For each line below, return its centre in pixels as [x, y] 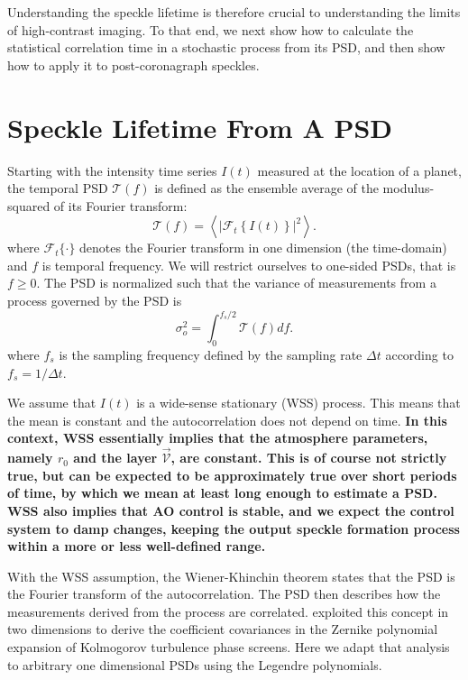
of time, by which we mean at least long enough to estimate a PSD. [222, 493]
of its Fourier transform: [120, 205]
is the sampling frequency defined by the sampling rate [211, 354]
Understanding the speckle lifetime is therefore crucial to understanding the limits [234, 12]
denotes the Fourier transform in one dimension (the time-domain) [263, 248]
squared [29, 205]
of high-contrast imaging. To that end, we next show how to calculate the [211, 29]
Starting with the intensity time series [112, 170]
